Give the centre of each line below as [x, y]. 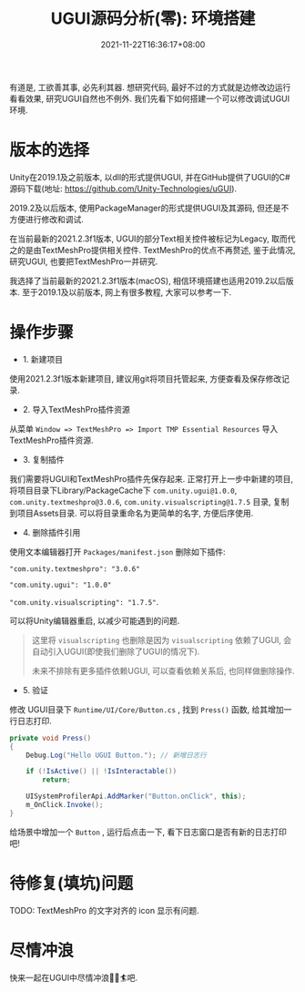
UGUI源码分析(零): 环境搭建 [153, 19]
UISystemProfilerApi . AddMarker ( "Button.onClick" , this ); [136, 797]
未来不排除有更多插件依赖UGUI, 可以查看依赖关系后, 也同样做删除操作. [163, 670]
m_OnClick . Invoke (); [65, 805]
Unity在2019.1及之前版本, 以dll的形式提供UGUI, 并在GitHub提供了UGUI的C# [150, 177]
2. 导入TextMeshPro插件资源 [76, 409]
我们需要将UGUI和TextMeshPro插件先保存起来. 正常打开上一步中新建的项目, [152, 478]
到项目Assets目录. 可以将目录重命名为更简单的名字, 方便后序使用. [132, 513]
